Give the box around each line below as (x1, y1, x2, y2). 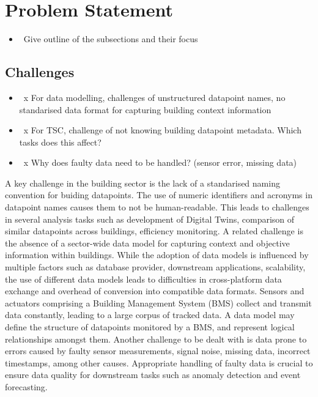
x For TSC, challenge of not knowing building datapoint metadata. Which (23, 124, 301, 136)
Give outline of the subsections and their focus (23, 32, 198, 45)
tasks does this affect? (19, 135, 102, 148)
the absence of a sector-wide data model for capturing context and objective (5, 236, 290, 249)
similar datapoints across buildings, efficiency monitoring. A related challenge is (5, 224, 303, 237)
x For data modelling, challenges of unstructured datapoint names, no (23, 91, 286, 103)
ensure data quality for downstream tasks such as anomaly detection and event (5, 368, 301, 381)
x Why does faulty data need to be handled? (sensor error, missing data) (23, 156, 297, 169)
